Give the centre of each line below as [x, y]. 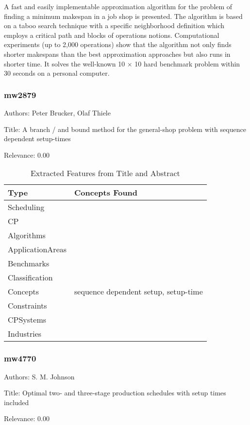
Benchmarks [29, 263]
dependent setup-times [37, 139]
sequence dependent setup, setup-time [139, 292]
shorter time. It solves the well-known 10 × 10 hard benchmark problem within [122, 63]
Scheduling [26, 207]
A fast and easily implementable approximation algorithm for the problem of [118, 6]
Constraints [27, 306]
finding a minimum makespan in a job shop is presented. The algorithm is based [123, 16]
